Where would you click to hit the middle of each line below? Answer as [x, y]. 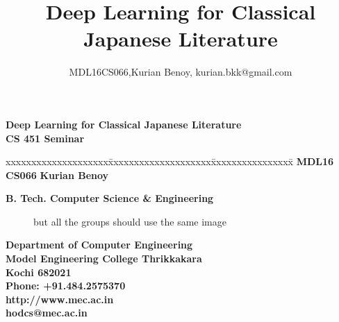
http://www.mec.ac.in [60, 299]
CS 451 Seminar [45, 138]
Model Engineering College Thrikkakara [104, 259]
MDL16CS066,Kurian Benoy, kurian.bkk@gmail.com [181, 72]
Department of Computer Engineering [99, 245]
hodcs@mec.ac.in [47, 313]
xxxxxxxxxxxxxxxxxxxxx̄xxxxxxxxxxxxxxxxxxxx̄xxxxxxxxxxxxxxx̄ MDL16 [170, 161]
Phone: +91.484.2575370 [66, 286]
